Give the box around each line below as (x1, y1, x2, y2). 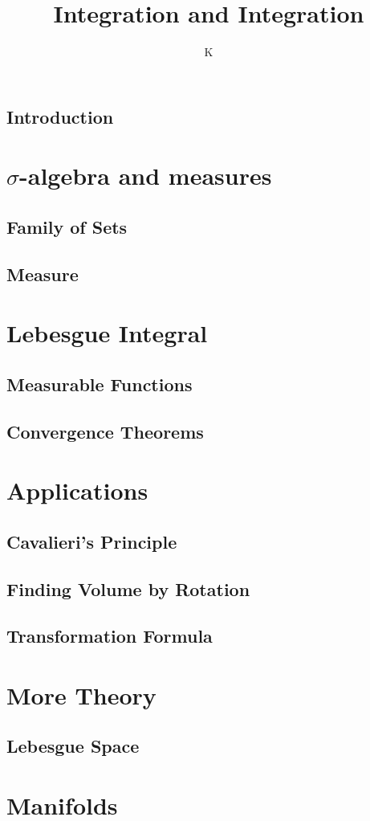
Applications (6, 474, 148, 507)
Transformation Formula (6, 623, 213, 648)
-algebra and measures (19, 159, 272, 192)
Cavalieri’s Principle (6, 529, 177, 553)
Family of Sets (6, 214, 128, 239)
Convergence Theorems (6, 419, 204, 443)
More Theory (6, 678, 157, 711)
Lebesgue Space (6, 733, 140, 758)
